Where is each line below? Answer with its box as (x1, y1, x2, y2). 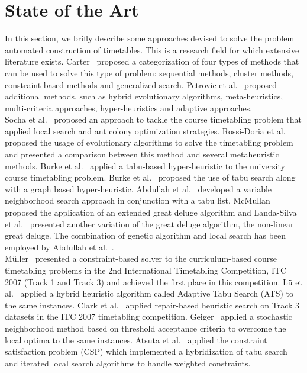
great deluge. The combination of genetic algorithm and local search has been (5, 229, 286, 242)
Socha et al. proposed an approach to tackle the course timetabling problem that (5, 113, 302, 126)
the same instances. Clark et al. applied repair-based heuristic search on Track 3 (5, 298, 300, 311)
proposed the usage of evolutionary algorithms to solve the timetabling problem (5, 136, 293, 149)
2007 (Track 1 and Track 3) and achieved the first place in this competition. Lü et (5, 275, 302, 288)
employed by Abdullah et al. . (5, 240, 114, 253)
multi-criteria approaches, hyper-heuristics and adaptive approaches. (5, 101, 253, 114)
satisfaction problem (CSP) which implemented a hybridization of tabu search (5, 345, 287, 358)
